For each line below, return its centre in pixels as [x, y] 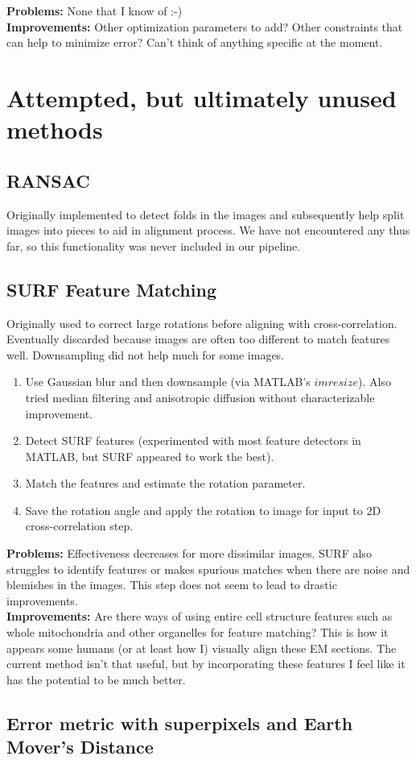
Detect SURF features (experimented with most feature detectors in [193, 440]
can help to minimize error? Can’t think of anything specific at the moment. [195, 42]
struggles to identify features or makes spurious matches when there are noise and [208, 569]
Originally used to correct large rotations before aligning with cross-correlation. [202, 323]
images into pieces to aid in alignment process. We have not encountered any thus [208, 230]
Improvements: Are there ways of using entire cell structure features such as [200, 616]
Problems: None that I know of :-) [95, 10]
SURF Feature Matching [111, 289]
